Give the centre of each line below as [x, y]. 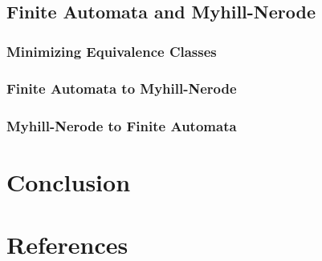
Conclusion [69, 181]
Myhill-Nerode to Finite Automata [122, 125]
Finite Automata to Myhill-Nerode [122, 88]
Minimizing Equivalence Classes [112, 52]
